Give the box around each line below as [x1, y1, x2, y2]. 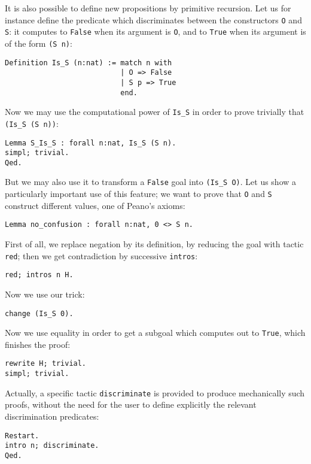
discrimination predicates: [5, 410, 99, 422]
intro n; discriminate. [5, 441, 99, 450]
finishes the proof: [5, 338, 71, 350]
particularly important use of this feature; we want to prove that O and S [5, 187, 272, 200]
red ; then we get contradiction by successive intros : [5, 249, 198, 262]
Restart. [5, 431, 39, 440]
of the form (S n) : [5, 37, 72, 49]
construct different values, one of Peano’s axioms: [5, 199, 185, 211]
